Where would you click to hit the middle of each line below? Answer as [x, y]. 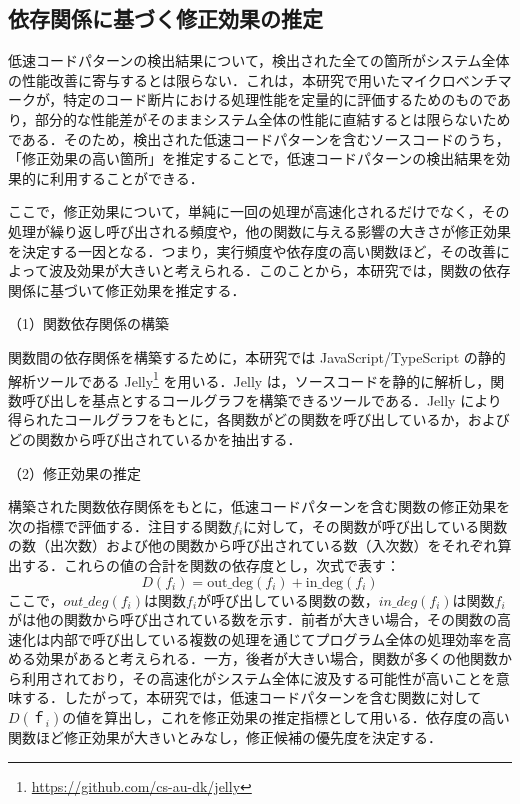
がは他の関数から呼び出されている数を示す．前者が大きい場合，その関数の [253, 619]
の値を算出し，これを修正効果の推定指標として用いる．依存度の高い [286, 717]
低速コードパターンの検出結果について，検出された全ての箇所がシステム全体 [259, 60]
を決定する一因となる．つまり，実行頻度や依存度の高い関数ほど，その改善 [252, 250]
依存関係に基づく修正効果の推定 [165, 18]
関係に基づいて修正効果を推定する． [127, 289]
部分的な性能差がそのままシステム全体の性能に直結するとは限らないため [273, 118]
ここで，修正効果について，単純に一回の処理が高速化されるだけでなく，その [259, 211]
